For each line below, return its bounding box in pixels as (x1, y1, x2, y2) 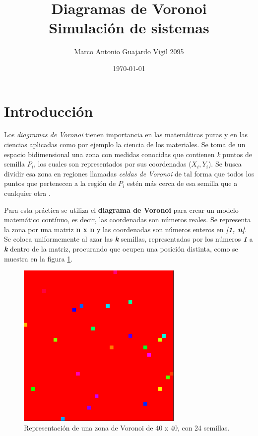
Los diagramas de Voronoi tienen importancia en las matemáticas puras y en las (4, 129, 248, 140)
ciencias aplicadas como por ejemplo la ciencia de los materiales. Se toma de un (4, 139, 246, 150)
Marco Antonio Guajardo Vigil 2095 (74, 46, 184, 57)
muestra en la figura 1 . (4, 253, 73, 263)
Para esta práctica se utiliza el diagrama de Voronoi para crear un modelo (4, 204, 239, 215)
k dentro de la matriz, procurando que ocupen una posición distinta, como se (4, 243, 238, 254)
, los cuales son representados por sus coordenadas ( (33, 159, 192, 169)
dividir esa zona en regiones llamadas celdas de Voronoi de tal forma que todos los (4, 168, 254, 178)
